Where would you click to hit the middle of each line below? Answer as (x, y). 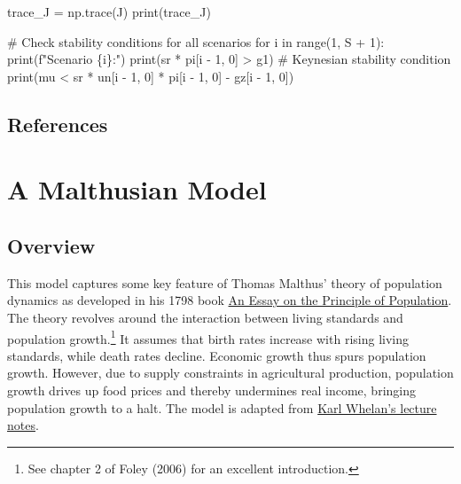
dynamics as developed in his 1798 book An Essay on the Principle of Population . (230, 300)
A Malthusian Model (137, 189)
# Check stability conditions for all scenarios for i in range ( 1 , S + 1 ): (196, 41)
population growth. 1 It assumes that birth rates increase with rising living (208, 337)
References (58, 124)
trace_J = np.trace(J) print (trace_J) (109, 12)
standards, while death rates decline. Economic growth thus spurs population (217, 355)
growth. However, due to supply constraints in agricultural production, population (230, 373)
